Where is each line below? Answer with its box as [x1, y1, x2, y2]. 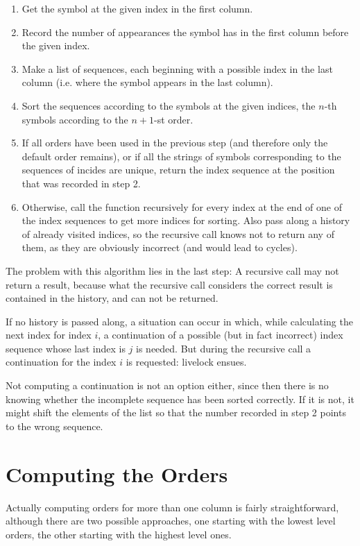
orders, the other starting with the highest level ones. [6, 527, 232, 541]
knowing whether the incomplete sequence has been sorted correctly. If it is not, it [6, 391, 354, 406]
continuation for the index [6, 355, 117, 369]
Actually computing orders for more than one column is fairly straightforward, [6, 500, 339, 514]
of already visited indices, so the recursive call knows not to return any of [22, 226, 334, 241]
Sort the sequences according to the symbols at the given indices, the [22, 98, 316, 112]
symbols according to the [22, 112, 128, 126]
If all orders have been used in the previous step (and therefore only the [22, 135, 328, 150]
